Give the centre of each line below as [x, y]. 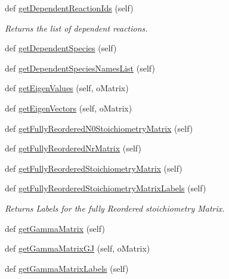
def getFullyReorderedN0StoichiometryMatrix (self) [99, 128]
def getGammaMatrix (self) [55, 228]
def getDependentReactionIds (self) [69, 8]
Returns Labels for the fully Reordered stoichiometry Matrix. [115, 208]
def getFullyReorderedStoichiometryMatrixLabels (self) [106, 188]
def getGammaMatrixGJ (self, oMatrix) [78, 248]
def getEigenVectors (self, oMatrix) [69, 108]
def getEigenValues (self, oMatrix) [67, 88]
